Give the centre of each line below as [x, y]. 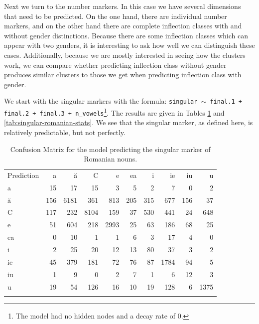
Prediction [23, 175]
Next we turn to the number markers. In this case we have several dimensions [123, 6]
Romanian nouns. [111, 159]
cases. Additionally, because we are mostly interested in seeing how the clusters [125, 55]
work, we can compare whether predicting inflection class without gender [115, 65]
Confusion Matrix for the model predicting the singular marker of [110, 149]
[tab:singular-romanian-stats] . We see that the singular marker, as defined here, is [129, 122]
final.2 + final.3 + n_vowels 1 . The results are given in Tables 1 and [114, 112]
